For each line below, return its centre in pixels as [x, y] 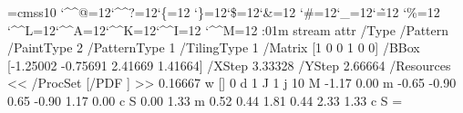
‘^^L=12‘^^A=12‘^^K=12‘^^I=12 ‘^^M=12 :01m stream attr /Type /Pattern [228, 29]
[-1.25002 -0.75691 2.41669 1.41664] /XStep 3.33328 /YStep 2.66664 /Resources [229, 65]
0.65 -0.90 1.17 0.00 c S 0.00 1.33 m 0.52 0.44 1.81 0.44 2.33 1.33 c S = [205, 100]
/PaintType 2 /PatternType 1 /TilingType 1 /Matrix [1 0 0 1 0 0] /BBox [214, 47]
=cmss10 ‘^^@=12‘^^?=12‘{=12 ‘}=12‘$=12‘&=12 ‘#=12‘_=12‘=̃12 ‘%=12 [224, 12]
